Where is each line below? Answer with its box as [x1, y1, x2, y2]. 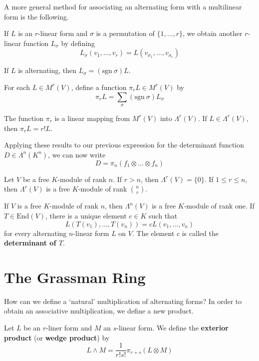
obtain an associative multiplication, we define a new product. [4, 305, 194, 316]
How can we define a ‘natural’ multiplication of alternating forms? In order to [4, 295, 242, 306]
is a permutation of [96, 28, 155, 38]
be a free [22, 173, 49, 184]
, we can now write [48, 149, 106, 159]
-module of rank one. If [184, 200, 255, 211]
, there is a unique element [45, 210, 127, 220]
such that [149, 210, 178, 220]
